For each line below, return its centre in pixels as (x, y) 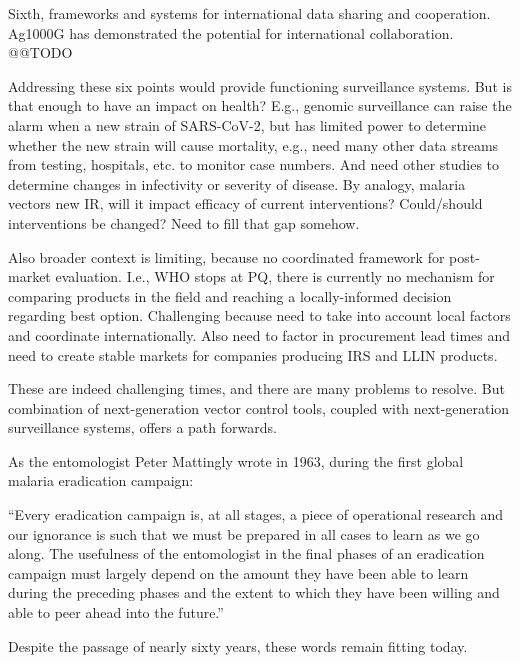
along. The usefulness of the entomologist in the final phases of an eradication (246, 553)
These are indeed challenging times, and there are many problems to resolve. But (256, 388)
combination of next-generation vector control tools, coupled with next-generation (259, 407)
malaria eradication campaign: (101, 480)
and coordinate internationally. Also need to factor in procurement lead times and (259, 334)
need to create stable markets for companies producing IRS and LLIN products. (253, 354)
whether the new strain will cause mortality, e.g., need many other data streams (253, 144)
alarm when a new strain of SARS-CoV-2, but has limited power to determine (247, 124)
